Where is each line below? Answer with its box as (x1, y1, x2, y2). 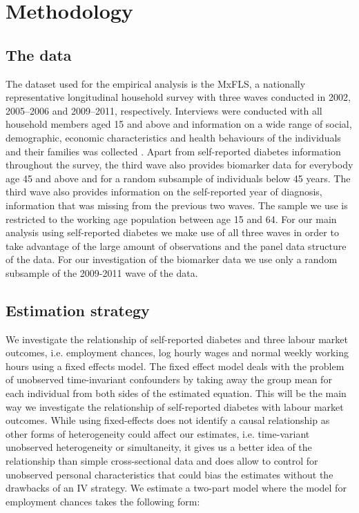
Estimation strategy (6, 299, 150, 320)
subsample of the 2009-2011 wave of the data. (6, 265, 198, 280)
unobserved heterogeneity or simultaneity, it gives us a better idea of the (6, 440, 312, 454)
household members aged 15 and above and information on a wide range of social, (6, 117, 352, 131)
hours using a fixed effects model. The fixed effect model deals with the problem (6, 358, 345, 373)
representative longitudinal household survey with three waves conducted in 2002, (6, 90, 351, 104)
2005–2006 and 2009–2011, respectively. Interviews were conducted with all (6, 103, 322, 117)
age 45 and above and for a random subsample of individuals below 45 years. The (6, 171, 351, 185)
